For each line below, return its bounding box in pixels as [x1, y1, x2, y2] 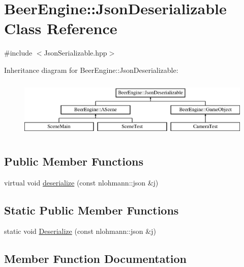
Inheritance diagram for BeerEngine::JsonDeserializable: [4, 64, 178, 75]
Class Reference [4, 18, 117, 39]
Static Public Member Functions [4, 202, 179, 218]
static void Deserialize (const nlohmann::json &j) [4, 226, 156, 236]
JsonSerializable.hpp [44, 47, 107, 58]
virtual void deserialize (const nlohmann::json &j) [4, 177, 159, 188]
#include [4, 47, 33, 58]
